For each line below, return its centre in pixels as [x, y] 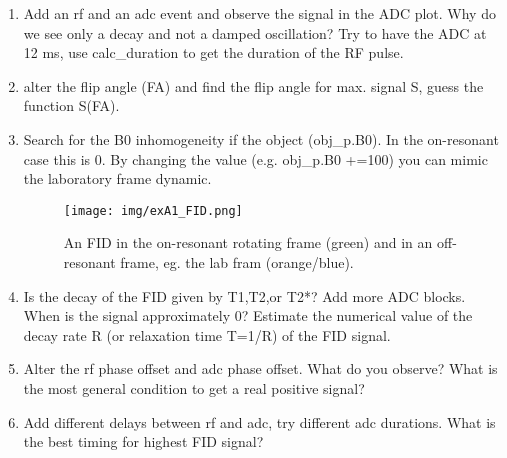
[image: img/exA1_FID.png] [153, 210]
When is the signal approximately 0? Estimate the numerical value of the [248, 315]
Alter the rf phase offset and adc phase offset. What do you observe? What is [260, 368]
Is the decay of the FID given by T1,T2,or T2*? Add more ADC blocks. [244, 295]
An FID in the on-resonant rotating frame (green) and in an [248, 242]
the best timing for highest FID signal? [143, 441]
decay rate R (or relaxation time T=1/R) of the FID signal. [207, 334]
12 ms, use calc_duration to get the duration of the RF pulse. [213, 52]
